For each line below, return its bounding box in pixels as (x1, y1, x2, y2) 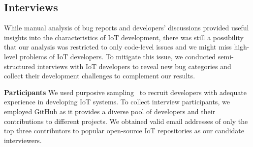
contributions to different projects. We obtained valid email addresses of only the (4, 116, 248, 126)
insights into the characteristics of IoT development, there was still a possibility (4, 32, 244, 42)
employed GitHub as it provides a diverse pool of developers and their (4, 106, 216, 116)
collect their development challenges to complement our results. (4, 71, 195, 81)
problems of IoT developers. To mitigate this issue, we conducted (19, 51, 216, 61)
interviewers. (4, 135, 42, 145)
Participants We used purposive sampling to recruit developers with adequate (4, 87, 247, 97)
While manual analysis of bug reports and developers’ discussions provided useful (4, 23, 249, 33)
